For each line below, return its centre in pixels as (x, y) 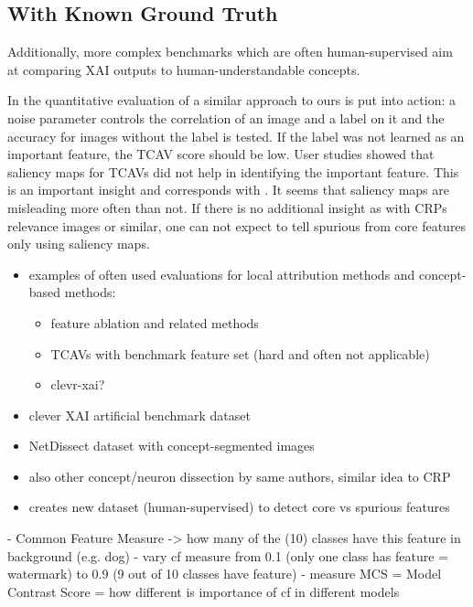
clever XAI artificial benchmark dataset (140, 415)
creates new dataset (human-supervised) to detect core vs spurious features (239, 507)
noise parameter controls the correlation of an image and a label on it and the (226, 117)
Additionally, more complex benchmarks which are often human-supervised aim (230, 52)
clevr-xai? (78, 384)
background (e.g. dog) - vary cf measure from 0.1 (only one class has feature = (228, 555)
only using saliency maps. (79, 244)
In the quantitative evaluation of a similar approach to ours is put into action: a (231, 100)
